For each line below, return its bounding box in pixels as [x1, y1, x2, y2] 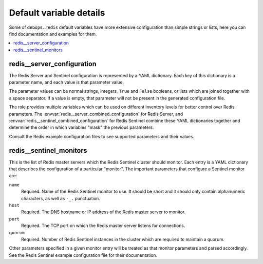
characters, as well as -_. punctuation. [21, 195, 100, 201]
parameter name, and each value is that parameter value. [9, 80, 124, 85]
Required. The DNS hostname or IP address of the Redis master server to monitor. [21, 209, 186, 215]
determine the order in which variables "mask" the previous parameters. [9, 124, 154, 130]
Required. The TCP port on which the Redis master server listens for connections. [21, 223, 185, 229]
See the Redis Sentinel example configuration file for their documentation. [9, 252, 158, 258]
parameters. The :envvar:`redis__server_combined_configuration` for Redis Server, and [9, 111, 183, 117]
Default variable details [9, 7, 105, 18]
